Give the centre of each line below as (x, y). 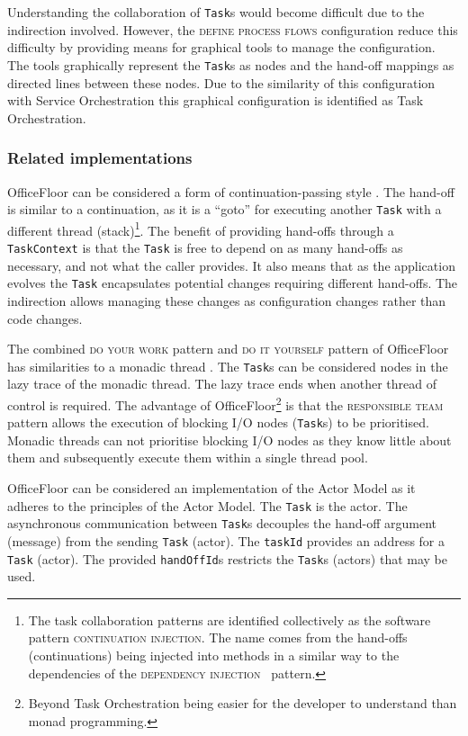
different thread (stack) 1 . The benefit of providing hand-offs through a (201, 229)
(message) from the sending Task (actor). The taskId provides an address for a (226, 540)
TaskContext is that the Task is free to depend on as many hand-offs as (205, 247)
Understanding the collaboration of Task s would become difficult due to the (216, 12)
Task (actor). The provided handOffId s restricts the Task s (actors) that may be (227, 558)
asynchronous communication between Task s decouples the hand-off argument (222, 523)
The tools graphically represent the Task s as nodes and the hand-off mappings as (231, 64)
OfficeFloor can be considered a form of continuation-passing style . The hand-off (231, 191)
